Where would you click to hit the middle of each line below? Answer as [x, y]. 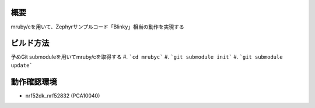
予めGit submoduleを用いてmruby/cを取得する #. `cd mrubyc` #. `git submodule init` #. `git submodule [147, 57]
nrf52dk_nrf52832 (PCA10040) [63, 95]
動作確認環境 [34, 82]
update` [22, 65]
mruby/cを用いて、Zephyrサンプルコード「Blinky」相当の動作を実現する [97, 27]
